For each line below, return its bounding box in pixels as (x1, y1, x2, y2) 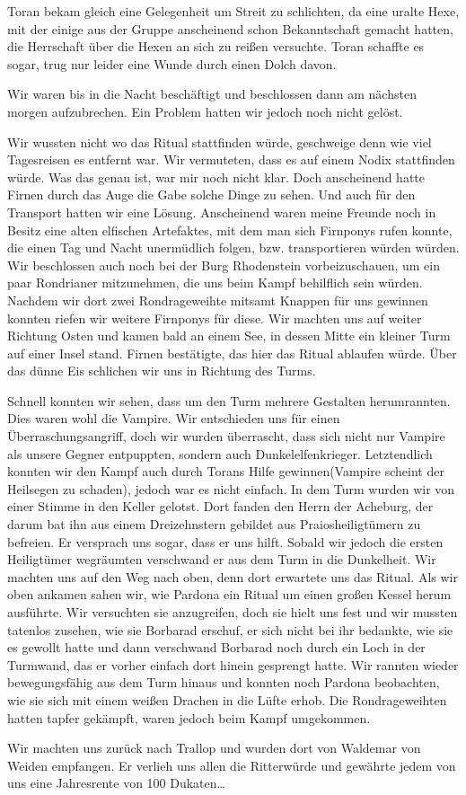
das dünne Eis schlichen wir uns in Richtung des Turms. (7, 361, 316, 380)
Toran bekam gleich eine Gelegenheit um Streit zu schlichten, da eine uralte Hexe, (7, 2, 460, 20)
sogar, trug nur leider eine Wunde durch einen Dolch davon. (7, 54, 337, 73)
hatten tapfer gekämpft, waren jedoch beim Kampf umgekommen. (7, 708, 371, 727)
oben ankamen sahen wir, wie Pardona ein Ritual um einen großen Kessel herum (7, 585, 452, 604)
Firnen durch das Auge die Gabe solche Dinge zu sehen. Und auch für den (7, 185, 416, 204)
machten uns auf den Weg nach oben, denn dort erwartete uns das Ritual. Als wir (7, 567, 458, 586)
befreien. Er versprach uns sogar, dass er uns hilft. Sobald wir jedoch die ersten (7, 532, 444, 551)
